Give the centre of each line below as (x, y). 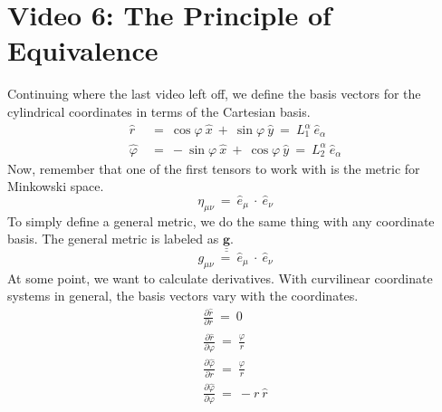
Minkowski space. (56, 186)
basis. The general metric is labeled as (113, 239)
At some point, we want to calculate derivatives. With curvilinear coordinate (220, 278)
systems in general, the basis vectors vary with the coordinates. (183, 296)
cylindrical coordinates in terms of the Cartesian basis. (159, 111)
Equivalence (83, 50)
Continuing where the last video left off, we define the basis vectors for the (214, 94)
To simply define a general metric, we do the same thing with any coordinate (221, 220)
